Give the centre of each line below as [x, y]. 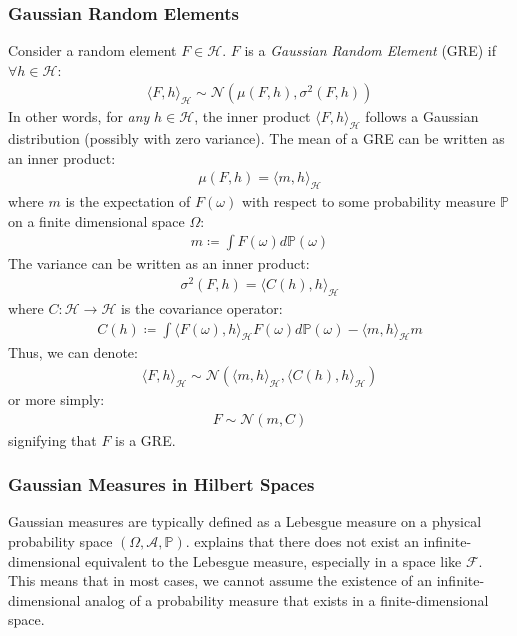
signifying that [52, 439]
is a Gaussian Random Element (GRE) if [370, 50]
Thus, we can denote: [73, 352]
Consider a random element [92, 50]
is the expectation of [128, 201]
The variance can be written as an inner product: [159, 263]
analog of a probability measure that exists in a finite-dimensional [287, 599]
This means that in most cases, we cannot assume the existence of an [220, 580]
